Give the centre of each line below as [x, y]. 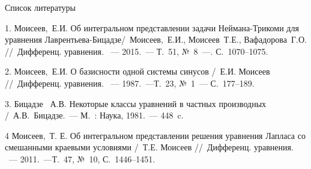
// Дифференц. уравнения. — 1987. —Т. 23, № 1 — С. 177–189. [130, 83]
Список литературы [41, 7]
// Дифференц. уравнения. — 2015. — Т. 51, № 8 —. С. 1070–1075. [137, 51]
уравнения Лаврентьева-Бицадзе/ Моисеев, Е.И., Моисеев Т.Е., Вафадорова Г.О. [156, 39]
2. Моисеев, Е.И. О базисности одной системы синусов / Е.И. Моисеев [137, 71]
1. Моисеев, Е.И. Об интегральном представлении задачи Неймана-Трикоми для [152, 27]
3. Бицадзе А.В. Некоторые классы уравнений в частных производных [136, 103]
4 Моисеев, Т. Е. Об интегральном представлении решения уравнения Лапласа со [155, 135]
